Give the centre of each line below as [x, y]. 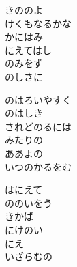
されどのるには [38, 126]
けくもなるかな [38, 23]
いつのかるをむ [38, 166]
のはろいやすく [38, 99]
